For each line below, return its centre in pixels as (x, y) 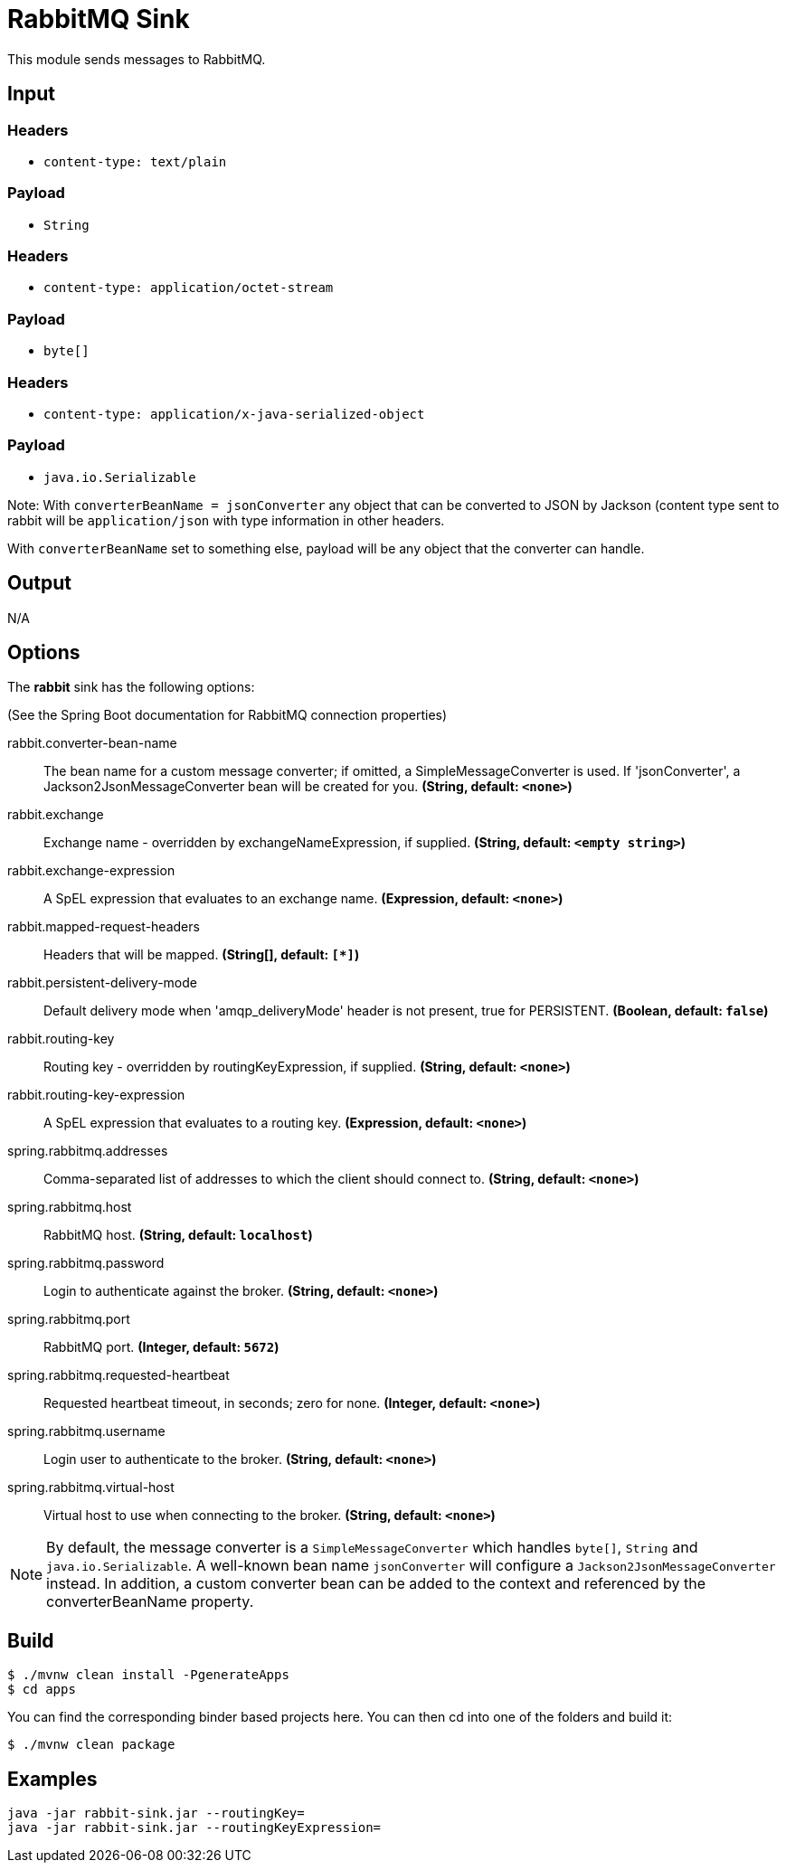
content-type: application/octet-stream (189, 288)
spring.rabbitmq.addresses (88, 1151)
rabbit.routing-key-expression (96, 1095)
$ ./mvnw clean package (91, 1745)
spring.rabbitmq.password (86, 1263)
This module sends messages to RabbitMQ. (137, 59)
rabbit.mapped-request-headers (104, 927)
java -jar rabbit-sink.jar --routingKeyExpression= (194, 1828)
